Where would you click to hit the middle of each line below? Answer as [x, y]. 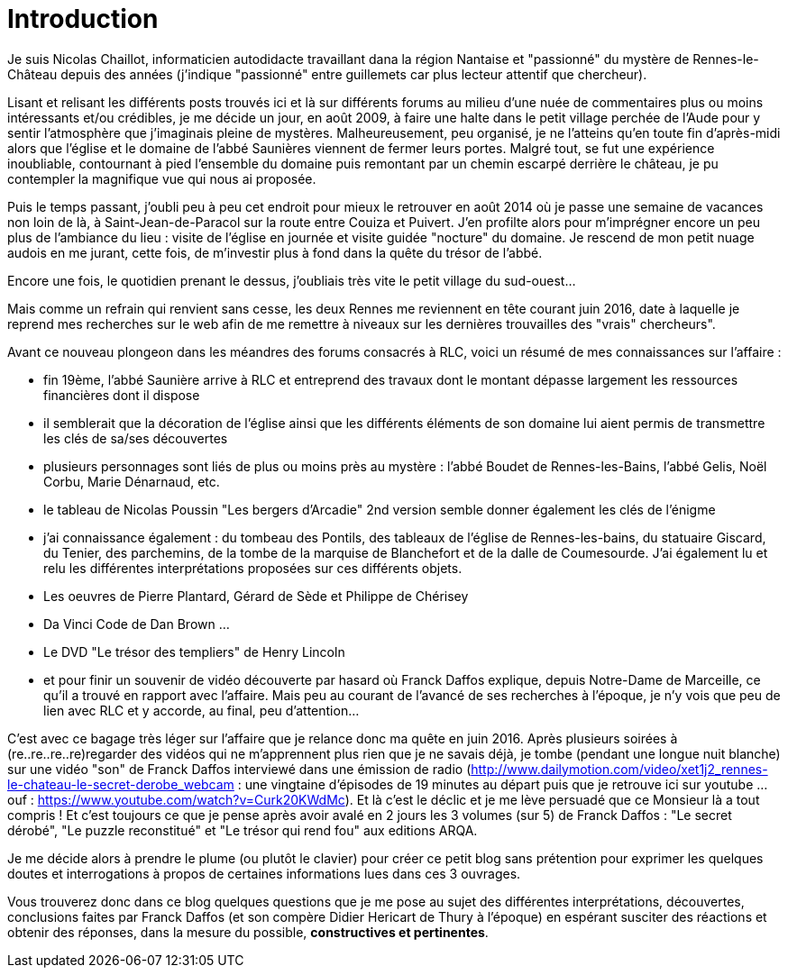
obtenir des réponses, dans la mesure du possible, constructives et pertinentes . [248, 932]
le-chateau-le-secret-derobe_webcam [121, 784]
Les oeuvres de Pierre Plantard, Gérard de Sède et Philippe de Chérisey [256, 596]
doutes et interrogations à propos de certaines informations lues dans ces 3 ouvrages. [264, 873]
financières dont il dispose [122, 395]
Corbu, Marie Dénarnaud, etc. [132, 481]
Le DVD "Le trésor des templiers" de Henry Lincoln [194, 652]
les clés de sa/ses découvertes [136, 438]
